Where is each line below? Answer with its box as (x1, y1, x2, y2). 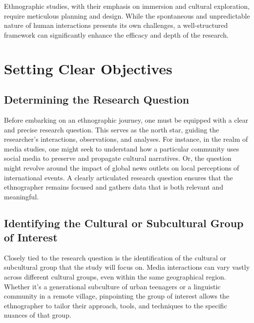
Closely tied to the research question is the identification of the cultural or (4, 252, 227, 262)
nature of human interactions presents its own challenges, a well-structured (4, 20, 228, 30)
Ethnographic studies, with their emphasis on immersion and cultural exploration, (4, 1, 250, 11)
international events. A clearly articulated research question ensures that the (4, 172, 233, 182)
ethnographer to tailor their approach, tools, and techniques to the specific (4, 300, 227, 310)
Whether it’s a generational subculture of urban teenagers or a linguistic (4, 281, 221, 291)
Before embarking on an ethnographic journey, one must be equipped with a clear (4, 114, 249, 125)
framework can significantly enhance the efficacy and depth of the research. (4, 29, 229, 40)
